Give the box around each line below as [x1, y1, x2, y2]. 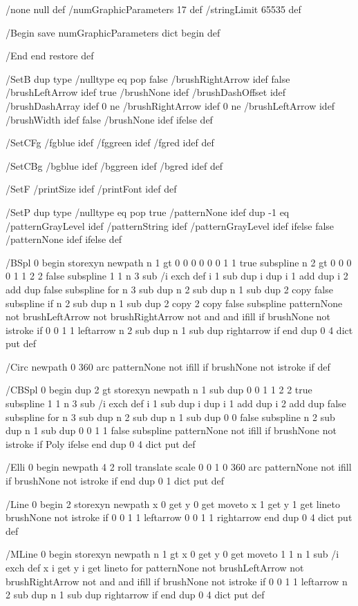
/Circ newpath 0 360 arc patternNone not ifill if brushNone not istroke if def [6, 359, 330, 373]
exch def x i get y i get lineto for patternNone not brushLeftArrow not [6, 560, 304, 574]
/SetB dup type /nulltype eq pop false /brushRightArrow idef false [6, 71, 290, 86]
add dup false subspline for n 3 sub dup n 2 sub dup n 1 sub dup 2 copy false [6, 282, 333, 296]
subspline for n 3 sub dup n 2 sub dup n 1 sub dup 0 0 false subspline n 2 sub [6, 409, 335, 424]
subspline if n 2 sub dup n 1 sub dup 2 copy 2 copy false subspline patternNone [6, 295, 343, 310]
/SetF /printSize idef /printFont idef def [6, 182, 177, 196]
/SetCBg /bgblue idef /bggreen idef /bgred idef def [6, 158, 223, 173]
